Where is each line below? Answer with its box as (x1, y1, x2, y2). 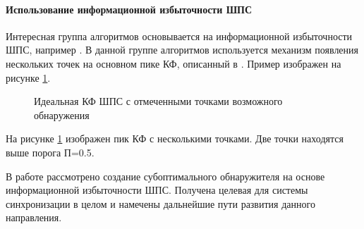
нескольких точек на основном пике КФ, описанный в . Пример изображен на (6, 56, 341, 70)
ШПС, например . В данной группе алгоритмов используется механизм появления (6, 42, 359, 57)
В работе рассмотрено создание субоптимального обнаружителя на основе (6, 168, 325, 183)
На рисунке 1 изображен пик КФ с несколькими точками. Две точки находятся (6, 131, 344, 146)
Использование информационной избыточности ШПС (6, 1, 253, 16)
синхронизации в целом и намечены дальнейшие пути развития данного (6, 196, 315, 211)
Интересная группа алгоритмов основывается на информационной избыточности (6, 28, 353, 43)
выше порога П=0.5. (6, 144, 95, 159)
